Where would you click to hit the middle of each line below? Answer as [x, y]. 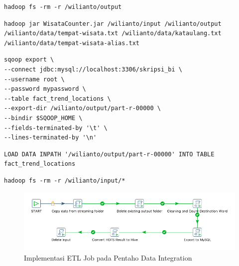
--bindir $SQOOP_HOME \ [43, 118]
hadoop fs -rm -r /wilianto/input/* [65, 180]
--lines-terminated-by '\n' [51, 138]
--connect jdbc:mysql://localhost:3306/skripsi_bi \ [93, 69]
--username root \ [34, 79]
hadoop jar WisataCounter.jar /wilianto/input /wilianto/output [113, 24]
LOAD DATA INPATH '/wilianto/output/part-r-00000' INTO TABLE [109, 154]
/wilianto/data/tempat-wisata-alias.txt [72, 43]
